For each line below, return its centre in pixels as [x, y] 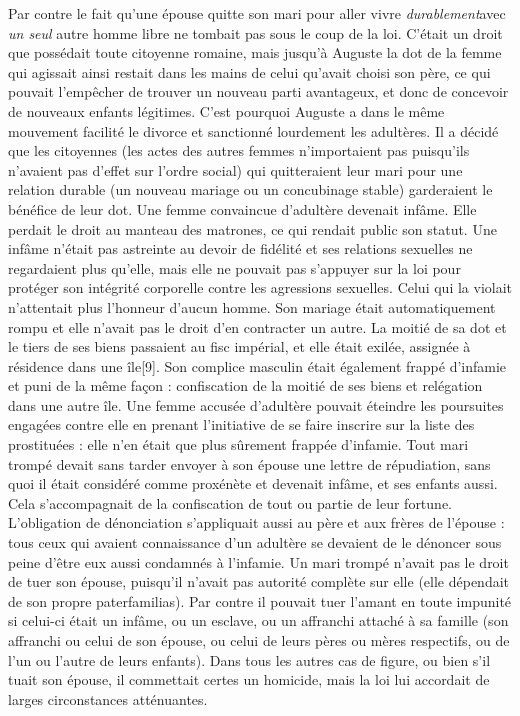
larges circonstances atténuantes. [108, 698]
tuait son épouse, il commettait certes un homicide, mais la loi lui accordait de [249, 679]
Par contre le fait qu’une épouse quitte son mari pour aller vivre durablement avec [257, 13]
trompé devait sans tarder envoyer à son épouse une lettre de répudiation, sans [249, 463]
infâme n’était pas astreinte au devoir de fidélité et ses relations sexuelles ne [240, 248]
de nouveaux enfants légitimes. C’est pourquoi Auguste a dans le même [226, 110]
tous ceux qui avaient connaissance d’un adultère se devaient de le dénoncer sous [255, 542]
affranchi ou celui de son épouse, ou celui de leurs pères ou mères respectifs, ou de [259, 640]
